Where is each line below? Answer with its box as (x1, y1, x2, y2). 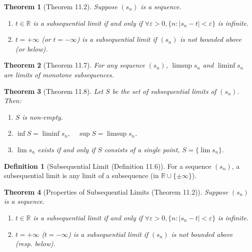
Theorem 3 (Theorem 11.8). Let (4, 86, 103, 96)
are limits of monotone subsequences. (4, 69, 114, 79)
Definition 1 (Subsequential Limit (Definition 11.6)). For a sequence (4, 161, 212, 171)
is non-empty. (22, 111, 63, 122)
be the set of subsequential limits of (112, 86, 216, 96)
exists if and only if (38, 144, 96, 154)
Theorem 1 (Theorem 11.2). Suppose (4, 1, 117, 11)
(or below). (15, 43, 48, 54)
